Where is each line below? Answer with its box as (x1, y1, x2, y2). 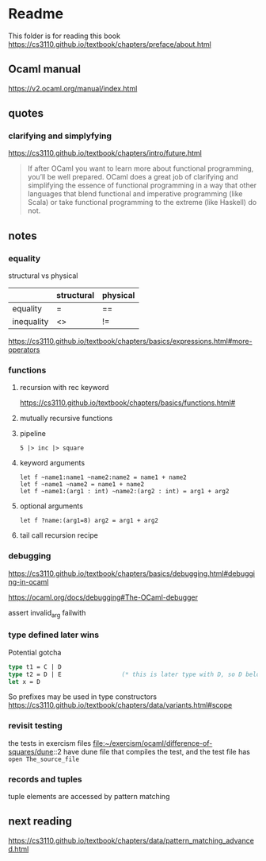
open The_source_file (8, 755, 80, 763)
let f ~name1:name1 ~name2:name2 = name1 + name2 (19, 473, 188, 481)
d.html (8, 844, 29, 854)
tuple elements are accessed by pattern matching (8, 792, 170, 801)
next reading (8, 815, 73, 828)
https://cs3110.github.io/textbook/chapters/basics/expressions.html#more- (8, 337, 253, 346)
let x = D (8, 678, 41, 685)
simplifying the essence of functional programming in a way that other (27, 180, 257, 191)
